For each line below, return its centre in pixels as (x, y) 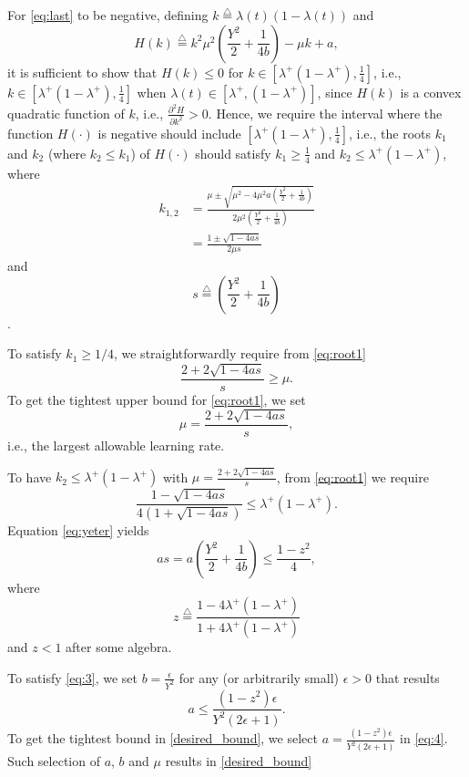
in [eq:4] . (424, 738)
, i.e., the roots (390, 133)
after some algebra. (119, 647)
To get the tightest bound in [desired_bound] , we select (163, 738)
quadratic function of (66, 113)
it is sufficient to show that (82, 72)
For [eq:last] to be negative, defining (108, 15)
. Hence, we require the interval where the (325, 113)
